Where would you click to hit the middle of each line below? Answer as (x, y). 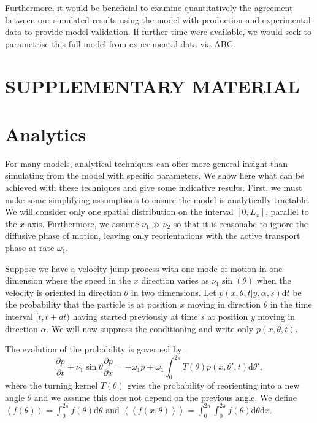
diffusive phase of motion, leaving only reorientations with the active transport (153, 235)
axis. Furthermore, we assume (83, 223)
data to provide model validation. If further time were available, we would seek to (158, 32)
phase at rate (30, 248)
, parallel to (287, 211)
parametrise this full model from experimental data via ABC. (120, 43)
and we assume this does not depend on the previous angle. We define (165, 397)
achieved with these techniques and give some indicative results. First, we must (154, 188)
